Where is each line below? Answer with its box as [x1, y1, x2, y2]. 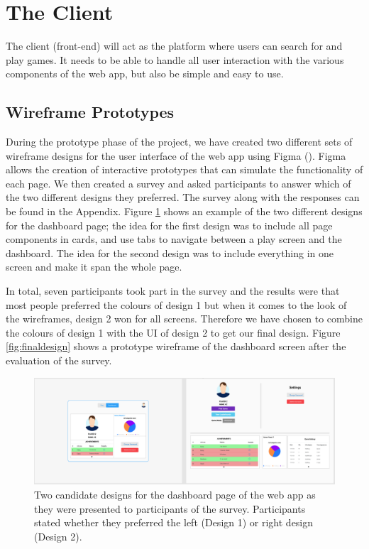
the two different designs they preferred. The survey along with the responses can [6, 190, 360, 205]
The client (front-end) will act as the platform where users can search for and [6, 38, 343, 53]
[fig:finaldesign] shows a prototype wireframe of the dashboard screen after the [6, 339, 346, 354]
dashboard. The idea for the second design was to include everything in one [6, 245, 334, 260]
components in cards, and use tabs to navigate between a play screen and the [6, 232, 342, 246]
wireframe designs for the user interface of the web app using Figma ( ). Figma [6, 148, 346, 163]
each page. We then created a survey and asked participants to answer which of [6, 175, 351, 190]
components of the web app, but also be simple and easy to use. [6, 66, 284, 81]
